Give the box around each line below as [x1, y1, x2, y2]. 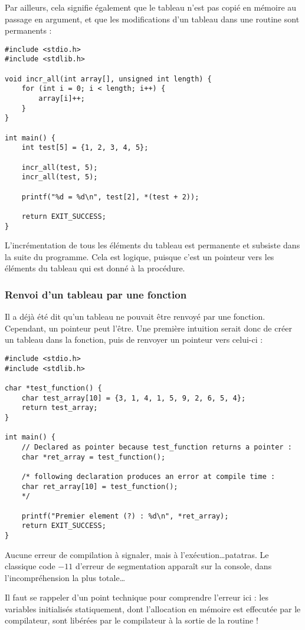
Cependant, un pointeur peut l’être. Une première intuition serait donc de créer [5, 321, 292, 334]
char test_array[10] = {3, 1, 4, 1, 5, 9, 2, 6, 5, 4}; [21, 393, 246, 402]
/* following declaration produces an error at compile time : [21, 472, 276, 481]
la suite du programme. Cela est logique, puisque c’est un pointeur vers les [5, 250, 274, 262]
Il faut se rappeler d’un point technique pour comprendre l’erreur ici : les [5, 591, 268, 603]
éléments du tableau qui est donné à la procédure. [5, 262, 185, 274]
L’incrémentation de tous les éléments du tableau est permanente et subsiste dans [5, 239, 300, 251]
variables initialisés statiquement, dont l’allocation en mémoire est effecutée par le [5, 602, 301, 615]
